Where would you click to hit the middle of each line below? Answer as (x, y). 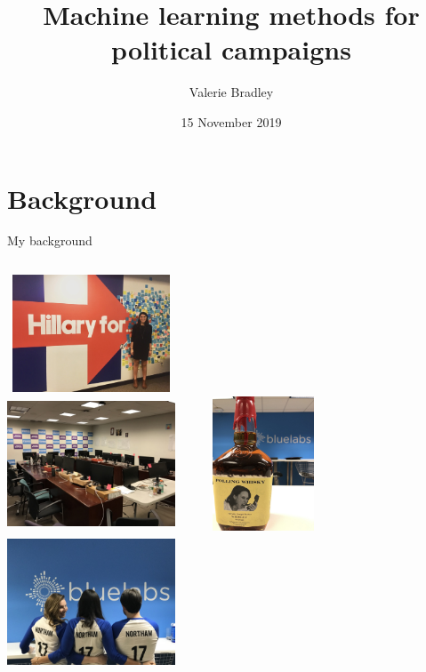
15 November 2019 (231, 121)
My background (50, 240)
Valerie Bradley (231, 92)
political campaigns (231, 49)
